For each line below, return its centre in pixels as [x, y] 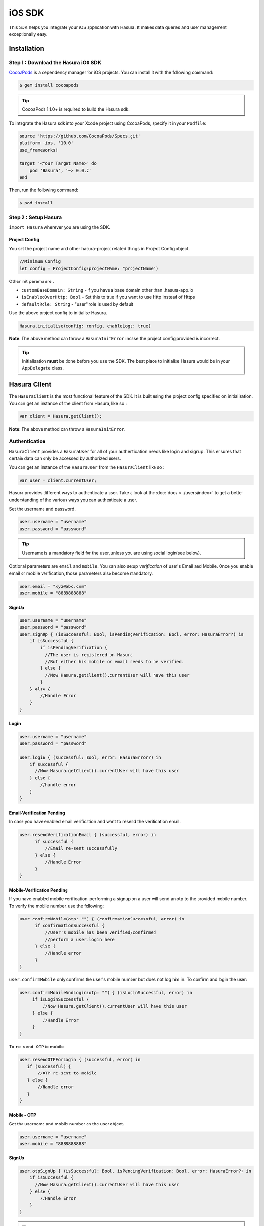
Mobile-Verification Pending [38, 890]
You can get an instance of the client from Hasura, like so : [68, 403]
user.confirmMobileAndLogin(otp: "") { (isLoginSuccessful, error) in [106, 993]
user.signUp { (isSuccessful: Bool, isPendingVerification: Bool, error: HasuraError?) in [132, 634]
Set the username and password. [42, 509]
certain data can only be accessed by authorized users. [65, 458]
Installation [26, 48]
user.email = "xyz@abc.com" [53, 586]
